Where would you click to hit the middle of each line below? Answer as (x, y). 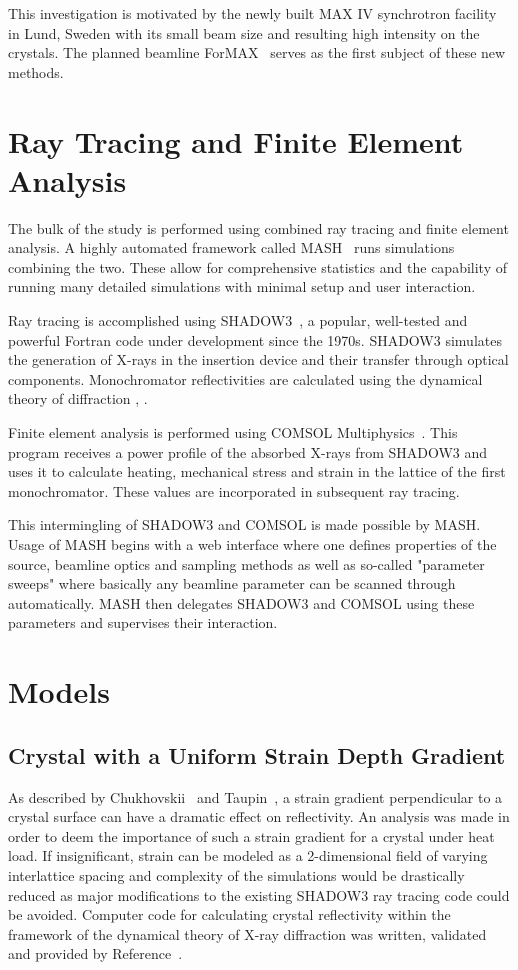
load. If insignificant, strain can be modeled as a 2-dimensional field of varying (248, 855)
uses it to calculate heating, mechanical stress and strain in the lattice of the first (257, 471)
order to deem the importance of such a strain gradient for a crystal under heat (251, 835)
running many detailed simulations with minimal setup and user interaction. (242, 286)
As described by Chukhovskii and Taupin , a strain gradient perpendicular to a (255, 796)
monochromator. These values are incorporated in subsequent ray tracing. (234, 490)
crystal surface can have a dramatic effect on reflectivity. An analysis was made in (259, 816)
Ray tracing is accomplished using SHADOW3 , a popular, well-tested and (238, 320)
